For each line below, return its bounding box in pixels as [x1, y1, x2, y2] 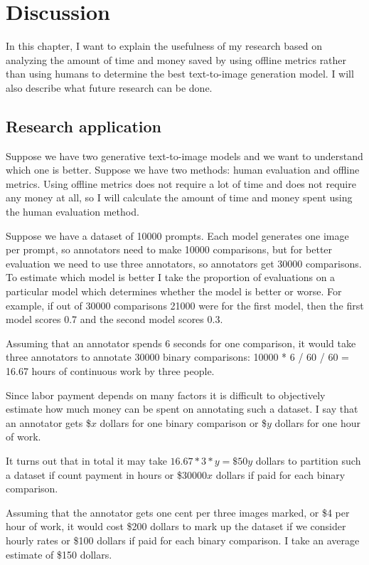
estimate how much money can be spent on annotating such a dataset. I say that [6, 401, 358, 416]
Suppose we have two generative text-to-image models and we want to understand [6, 148, 363, 163]
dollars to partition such [255, 453, 361, 468]
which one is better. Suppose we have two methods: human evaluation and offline [6, 162, 360, 177]
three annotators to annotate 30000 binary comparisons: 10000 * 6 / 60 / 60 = [6, 349, 349, 364]
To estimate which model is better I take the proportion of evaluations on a [6, 270, 336, 285]
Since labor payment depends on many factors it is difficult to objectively [6, 387, 326, 402]
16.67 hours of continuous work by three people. [6, 364, 215, 379]
